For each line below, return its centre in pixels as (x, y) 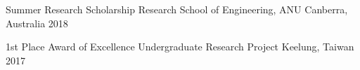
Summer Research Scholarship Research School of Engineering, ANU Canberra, (177, 9)
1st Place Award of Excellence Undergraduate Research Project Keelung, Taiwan (180, 47)
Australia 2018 (37, 23)
